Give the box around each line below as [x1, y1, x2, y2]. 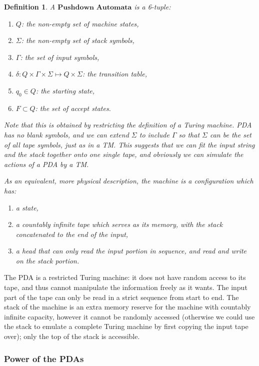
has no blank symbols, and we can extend [4, 129, 129, 139]
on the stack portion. [15, 255, 79, 265]
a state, [15, 202, 38, 212]
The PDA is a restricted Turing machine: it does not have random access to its [4, 272, 246, 282]
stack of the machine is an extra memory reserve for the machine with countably [4, 301, 251, 312]
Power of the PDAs [4, 352, 84, 364]
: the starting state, [35, 85, 95, 95]
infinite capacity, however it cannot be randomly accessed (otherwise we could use [4, 311, 255, 321]
